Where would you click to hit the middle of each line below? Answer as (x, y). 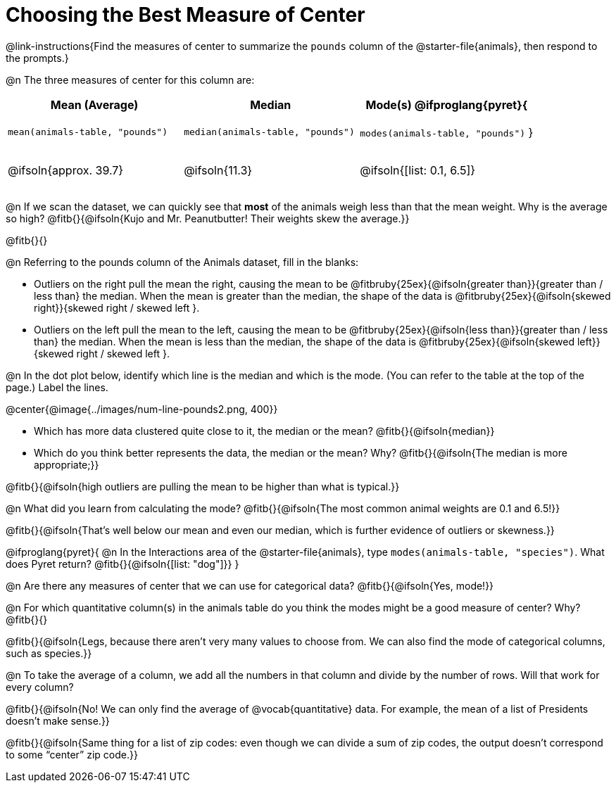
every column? (40, 687)
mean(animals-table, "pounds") (88, 132)
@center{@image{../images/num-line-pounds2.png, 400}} (142, 409)
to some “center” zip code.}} (72, 754)
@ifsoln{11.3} (218, 171)
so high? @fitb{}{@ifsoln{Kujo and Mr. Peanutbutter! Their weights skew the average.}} (208, 218)
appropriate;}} (67, 464)
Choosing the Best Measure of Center (186, 15)
